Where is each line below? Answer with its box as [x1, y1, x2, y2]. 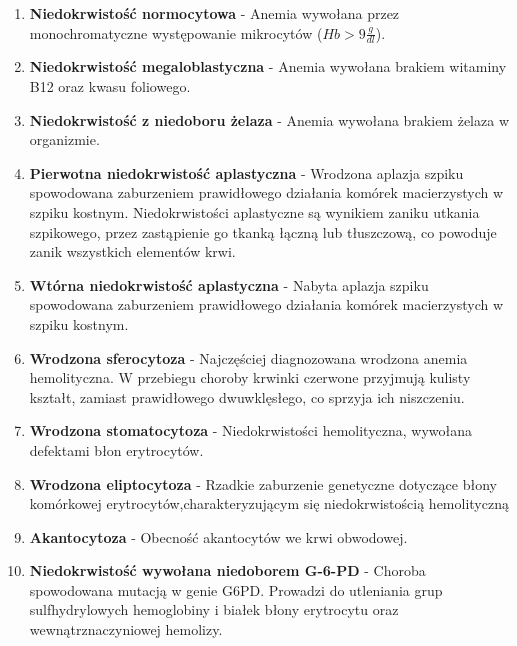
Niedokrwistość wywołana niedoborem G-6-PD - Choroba [29, 560, 426, 581]
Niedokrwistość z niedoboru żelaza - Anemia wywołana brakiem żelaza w [29, 109, 509, 130]
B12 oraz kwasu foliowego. [29, 76, 191, 97]
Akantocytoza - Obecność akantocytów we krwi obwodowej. [29, 526, 408, 547]
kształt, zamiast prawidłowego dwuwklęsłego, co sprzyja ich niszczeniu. [29, 386, 465, 407]
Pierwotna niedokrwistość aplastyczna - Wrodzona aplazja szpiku [29, 162, 464, 183]
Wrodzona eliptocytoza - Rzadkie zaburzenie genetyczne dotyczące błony [29, 473, 497, 494]
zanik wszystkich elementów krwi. [29, 241, 236, 262]
